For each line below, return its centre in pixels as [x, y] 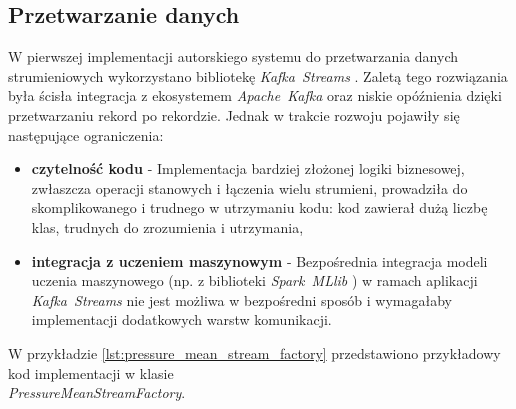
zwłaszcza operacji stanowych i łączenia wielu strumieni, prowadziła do [249, 187]
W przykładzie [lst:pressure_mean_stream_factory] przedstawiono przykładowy [254, 352]
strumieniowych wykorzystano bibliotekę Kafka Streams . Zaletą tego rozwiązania [258, 75]
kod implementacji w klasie [91, 372]
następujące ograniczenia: [86, 134]
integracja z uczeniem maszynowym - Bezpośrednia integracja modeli [259, 260]
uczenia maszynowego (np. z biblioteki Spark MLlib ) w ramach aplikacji [254, 280]
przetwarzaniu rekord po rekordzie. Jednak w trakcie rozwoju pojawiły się [234, 114]
